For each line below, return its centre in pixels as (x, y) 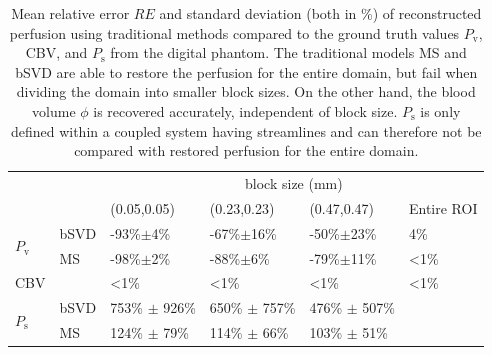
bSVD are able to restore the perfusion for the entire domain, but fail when (246, 71)
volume (54, 110)
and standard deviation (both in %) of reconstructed (320, 13)
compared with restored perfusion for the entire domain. (246, 150)
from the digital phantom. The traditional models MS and (288, 52)
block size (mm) (294, 183)
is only (440, 110)
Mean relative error (70, 13)
